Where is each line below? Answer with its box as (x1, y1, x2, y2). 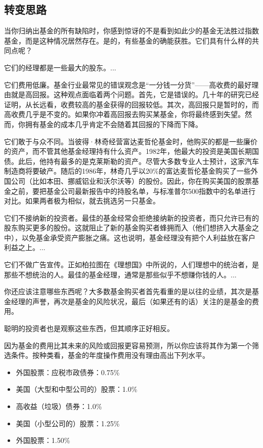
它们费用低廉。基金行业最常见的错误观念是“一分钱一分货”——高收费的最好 (4, 79, 252, 90)
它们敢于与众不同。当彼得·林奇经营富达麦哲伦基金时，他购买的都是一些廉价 (4, 136, 257, 146)
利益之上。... (4, 242, 46, 253)
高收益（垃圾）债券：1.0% (16, 401, 102, 412)
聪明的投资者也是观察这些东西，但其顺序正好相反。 (4, 323, 174, 334)
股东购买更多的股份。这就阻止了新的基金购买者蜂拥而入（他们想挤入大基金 (4, 222, 252, 233)
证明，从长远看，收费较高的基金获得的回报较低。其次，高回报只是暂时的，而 (4, 99, 259, 109)
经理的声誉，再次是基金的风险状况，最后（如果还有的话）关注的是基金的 (11, 296, 252, 306)
